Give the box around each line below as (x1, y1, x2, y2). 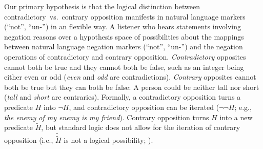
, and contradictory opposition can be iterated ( (69, 101, 219, 112)
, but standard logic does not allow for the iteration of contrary (41, 122, 240, 133)
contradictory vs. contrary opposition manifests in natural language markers (4, 11, 246, 22)
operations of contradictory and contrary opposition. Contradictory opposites (4, 51, 246, 62)
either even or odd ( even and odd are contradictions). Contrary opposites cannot (4, 71, 256, 82)
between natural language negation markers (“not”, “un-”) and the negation (4, 41, 243, 52)
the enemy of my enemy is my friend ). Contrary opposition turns (4, 111, 209, 122)
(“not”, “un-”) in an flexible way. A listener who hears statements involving (4, 21, 241, 32)
